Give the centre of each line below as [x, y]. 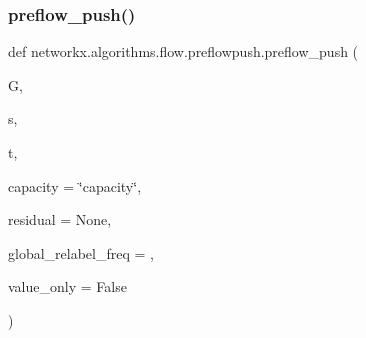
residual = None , [60, 219]
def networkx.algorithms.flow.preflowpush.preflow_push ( [183, 51]
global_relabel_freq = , [81, 252]
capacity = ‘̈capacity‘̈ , [75, 185]
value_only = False [67, 286]
